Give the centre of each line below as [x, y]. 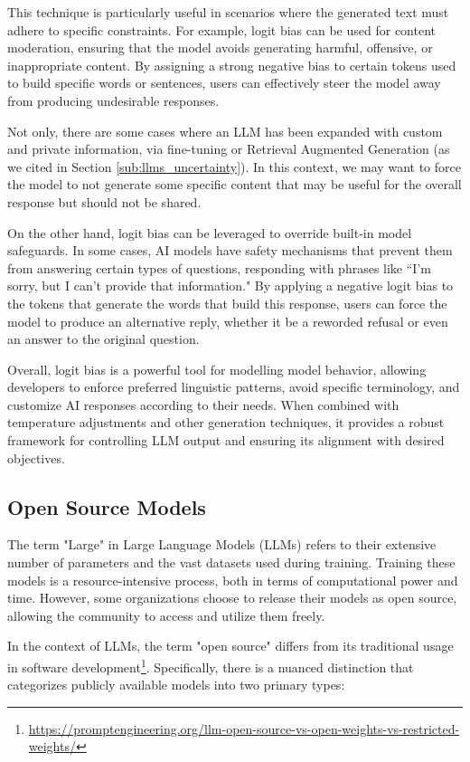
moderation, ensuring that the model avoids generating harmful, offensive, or [220, 48]
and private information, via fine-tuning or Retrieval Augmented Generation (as [229, 149]
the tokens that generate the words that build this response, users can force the [227, 303]
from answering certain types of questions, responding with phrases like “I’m [219, 267]
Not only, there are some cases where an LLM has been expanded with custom [225, 131]
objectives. [36, 457]
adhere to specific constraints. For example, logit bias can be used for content [221, 29]
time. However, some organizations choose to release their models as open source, [232, 598]
